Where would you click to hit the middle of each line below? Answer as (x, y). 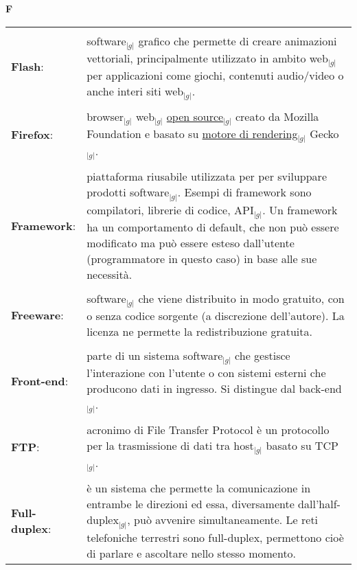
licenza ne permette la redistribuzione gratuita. (199, 331)
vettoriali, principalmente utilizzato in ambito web (207, 58)
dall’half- (319, 504)
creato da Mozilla (277, 117)
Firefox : (32, 135)
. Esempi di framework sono (244, 192)
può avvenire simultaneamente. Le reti (226, 520)
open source (195, 117)
